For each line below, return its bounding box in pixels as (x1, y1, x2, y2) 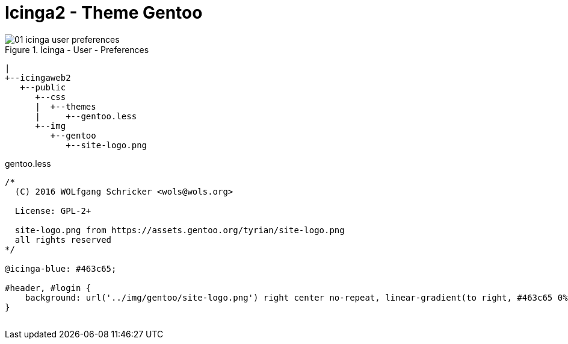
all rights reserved (14, 234, 112, 245)
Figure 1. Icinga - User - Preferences (5, 44, 149, 55)
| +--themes (35, 101, 96, 111)
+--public (20, 82, 66, 92)
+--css (35, 92, 66, 102)
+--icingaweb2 (5, 72, 71, 83)
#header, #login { (5, 283, 91, 293)
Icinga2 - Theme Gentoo (5, 2, 203, 23)
